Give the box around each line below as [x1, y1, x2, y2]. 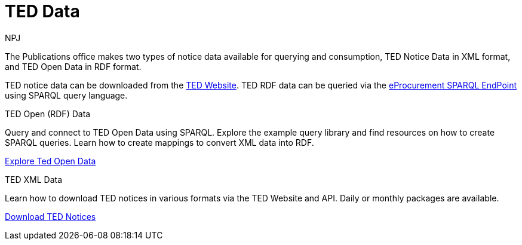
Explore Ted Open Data [5, 155, 96, 166]
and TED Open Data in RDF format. [5, 61, 142, 72]
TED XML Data [5, 174, 63, 185]
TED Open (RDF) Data [5, 108, 91, 119]
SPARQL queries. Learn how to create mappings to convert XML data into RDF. [5, 137, 314, 148]
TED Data [5, 1, 80, 22]
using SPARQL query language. [5, 90, 128, 100]
